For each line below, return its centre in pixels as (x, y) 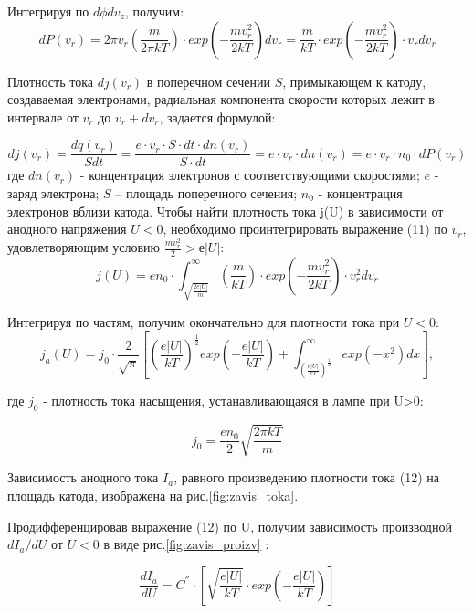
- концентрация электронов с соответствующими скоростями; (250, 175)
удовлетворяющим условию (84, 247)
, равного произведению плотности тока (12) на (306, 477)
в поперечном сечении (208, 81)
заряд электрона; (53, 193)
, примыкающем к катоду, (354, 81)
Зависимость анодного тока (83, 477)
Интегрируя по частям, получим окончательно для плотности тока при (204, 321)
